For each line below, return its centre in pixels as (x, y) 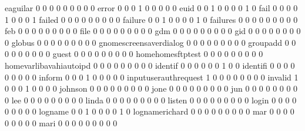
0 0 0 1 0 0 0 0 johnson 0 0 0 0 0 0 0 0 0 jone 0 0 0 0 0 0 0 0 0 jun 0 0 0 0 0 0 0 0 (151, 88)
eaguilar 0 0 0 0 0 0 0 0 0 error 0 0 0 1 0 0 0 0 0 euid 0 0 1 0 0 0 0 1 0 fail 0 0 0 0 (151, 8)
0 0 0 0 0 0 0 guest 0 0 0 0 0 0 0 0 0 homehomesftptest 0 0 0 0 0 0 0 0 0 (134, 54)
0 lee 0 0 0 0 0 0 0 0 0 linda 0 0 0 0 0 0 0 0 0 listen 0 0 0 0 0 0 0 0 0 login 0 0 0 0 (151, 100)
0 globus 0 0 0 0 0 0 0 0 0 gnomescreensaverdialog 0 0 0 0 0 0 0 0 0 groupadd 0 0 (150, 42)
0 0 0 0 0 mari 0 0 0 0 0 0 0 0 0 (61, 122)
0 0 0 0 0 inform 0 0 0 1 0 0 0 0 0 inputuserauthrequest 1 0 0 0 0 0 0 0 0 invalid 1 (152, 77)
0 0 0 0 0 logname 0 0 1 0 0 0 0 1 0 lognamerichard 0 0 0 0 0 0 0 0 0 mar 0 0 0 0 (150, 111)
